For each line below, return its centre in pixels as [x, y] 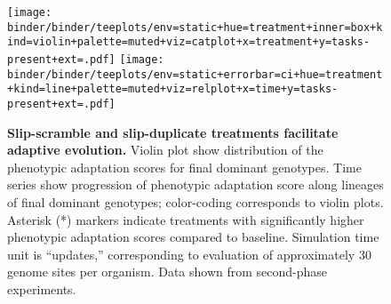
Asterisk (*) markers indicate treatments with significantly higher [186, 219]
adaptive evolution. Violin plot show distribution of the [165, 150]
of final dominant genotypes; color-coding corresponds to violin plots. [195, 201]
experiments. [42, 288]
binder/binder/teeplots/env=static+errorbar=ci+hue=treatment [195, 74]
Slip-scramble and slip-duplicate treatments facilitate [173, 132]
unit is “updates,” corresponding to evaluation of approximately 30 [189, 254]
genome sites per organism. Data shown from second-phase [168, 272]
